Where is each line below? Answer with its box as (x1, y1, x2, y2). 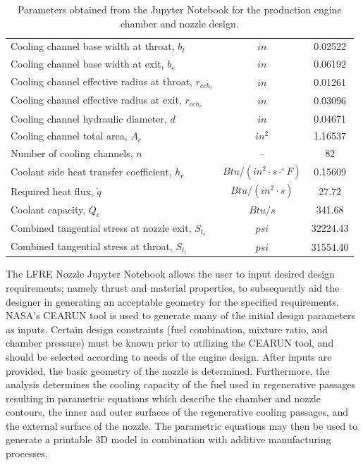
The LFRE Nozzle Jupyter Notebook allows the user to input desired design (6, 266, 335, 281)
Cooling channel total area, (11, 128, 128, 143)
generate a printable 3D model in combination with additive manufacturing (6, 432, 331, 447)
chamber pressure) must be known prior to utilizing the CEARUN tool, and (6, 335, 334, 350)
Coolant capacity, (11, 201, 86, 216)
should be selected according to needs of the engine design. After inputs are (6, 349, 332, 364)
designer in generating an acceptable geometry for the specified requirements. (6, 294, 339, 309)
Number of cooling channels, (11, 146, 133, 161)
